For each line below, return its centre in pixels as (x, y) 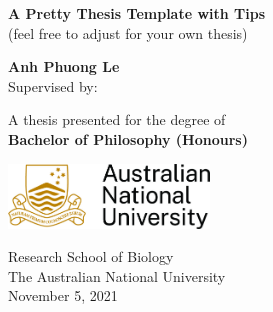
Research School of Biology (91, 256)
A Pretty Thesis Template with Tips (137, 13)
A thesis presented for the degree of (117, 119)
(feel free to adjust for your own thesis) (128, 32)
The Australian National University (117, 275)
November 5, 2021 (63, 295)
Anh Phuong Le (64, 66)
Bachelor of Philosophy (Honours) (128, 138)
